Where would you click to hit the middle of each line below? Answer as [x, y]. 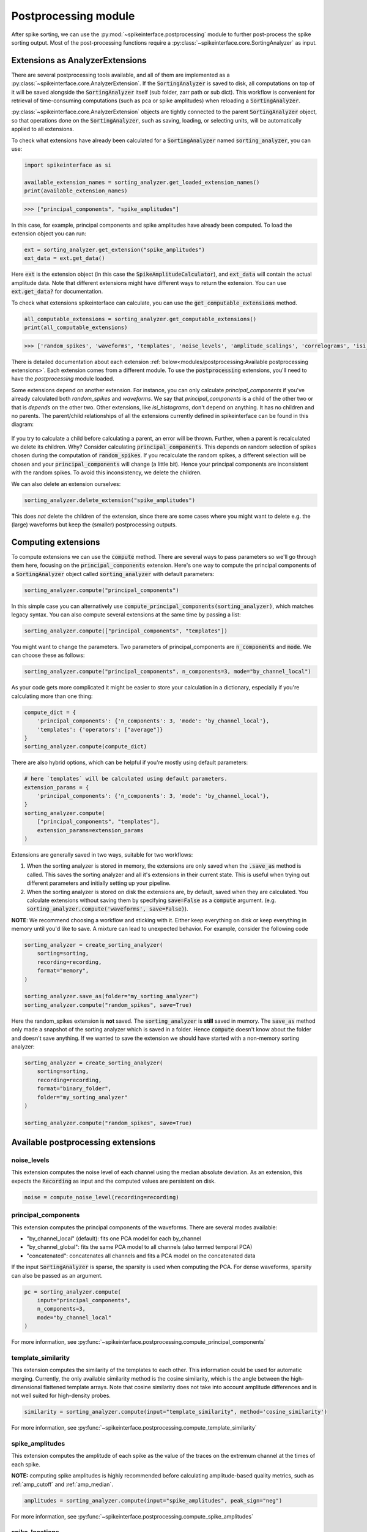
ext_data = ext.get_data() [65, 258]
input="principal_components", [84, 1300]
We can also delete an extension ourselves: [66, 483]
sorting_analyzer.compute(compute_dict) [85, 747]
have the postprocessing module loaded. [63, 379]
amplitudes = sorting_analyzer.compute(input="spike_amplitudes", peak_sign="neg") [153, 1500]
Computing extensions [56, 542]
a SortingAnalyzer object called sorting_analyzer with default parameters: [113, 574]
